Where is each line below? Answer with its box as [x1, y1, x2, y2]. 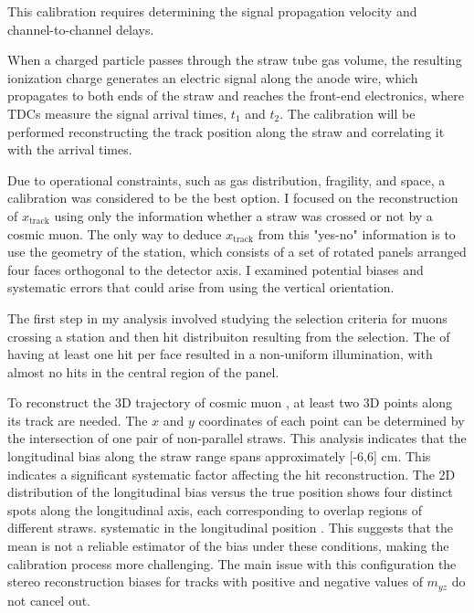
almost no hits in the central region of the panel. [7, 362, 279, 381]
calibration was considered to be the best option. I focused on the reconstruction [7, 188, 458, 207]
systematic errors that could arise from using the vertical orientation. [7, 278, 395, 297]
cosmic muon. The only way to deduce [7, 224, 222, 243]
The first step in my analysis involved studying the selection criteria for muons [7, 308, 448, 327]
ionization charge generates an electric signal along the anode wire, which [7, 68, 418, 87]
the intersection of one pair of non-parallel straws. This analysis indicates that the [7, 428, 467, 448]
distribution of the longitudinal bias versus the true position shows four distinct [7, 482, 453, 502]
